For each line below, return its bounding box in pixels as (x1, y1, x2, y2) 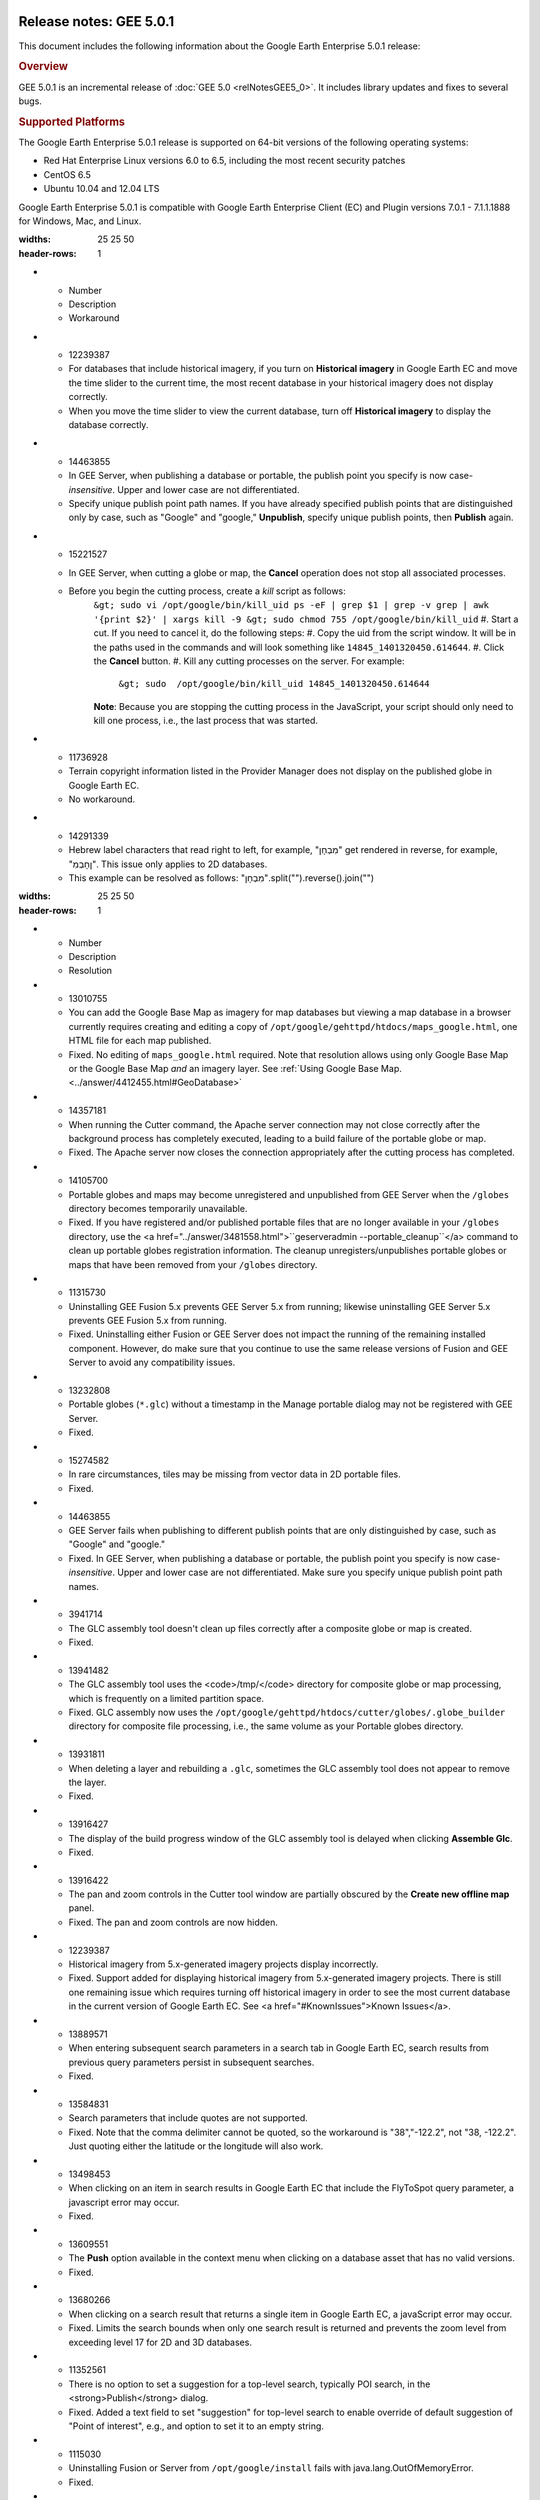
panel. (68, 1902, 95, 1914)
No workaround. (68, 793, 136, 805)
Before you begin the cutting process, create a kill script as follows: (68, 585, 347, 597)
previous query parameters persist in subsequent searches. (68, 2056, 315, 2068)
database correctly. (68, 419, 149, 431)
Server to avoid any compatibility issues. (68, 1356, 236, 1369)
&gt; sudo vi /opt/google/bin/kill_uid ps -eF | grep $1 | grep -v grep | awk (93, 600, 490, 611)
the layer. (68, 1776, 107, 1788)
